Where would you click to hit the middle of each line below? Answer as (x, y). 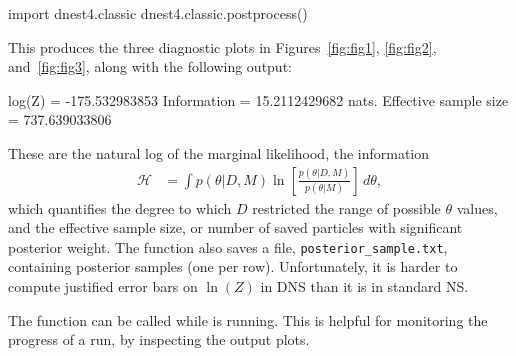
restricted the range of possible (346, 207)
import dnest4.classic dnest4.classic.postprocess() (158, 13)
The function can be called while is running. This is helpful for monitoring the (248, 319)
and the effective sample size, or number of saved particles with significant (235, 227)
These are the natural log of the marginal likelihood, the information (219, 152)
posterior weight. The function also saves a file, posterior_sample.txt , (228, 246)
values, (477, 207)
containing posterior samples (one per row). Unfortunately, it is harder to (233, 266)
